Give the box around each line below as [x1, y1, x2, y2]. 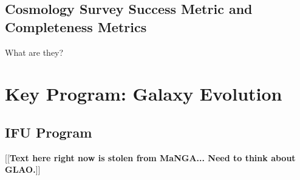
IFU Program [5, 122, 92, 141]
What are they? [5, 45, 64, 58]
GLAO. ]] [5, 163, 41, 176]
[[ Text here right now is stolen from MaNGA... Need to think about [5, 151, 296, 164]
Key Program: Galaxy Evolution [5, 81, 282, 106]
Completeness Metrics [5, 17, 147, 36]
